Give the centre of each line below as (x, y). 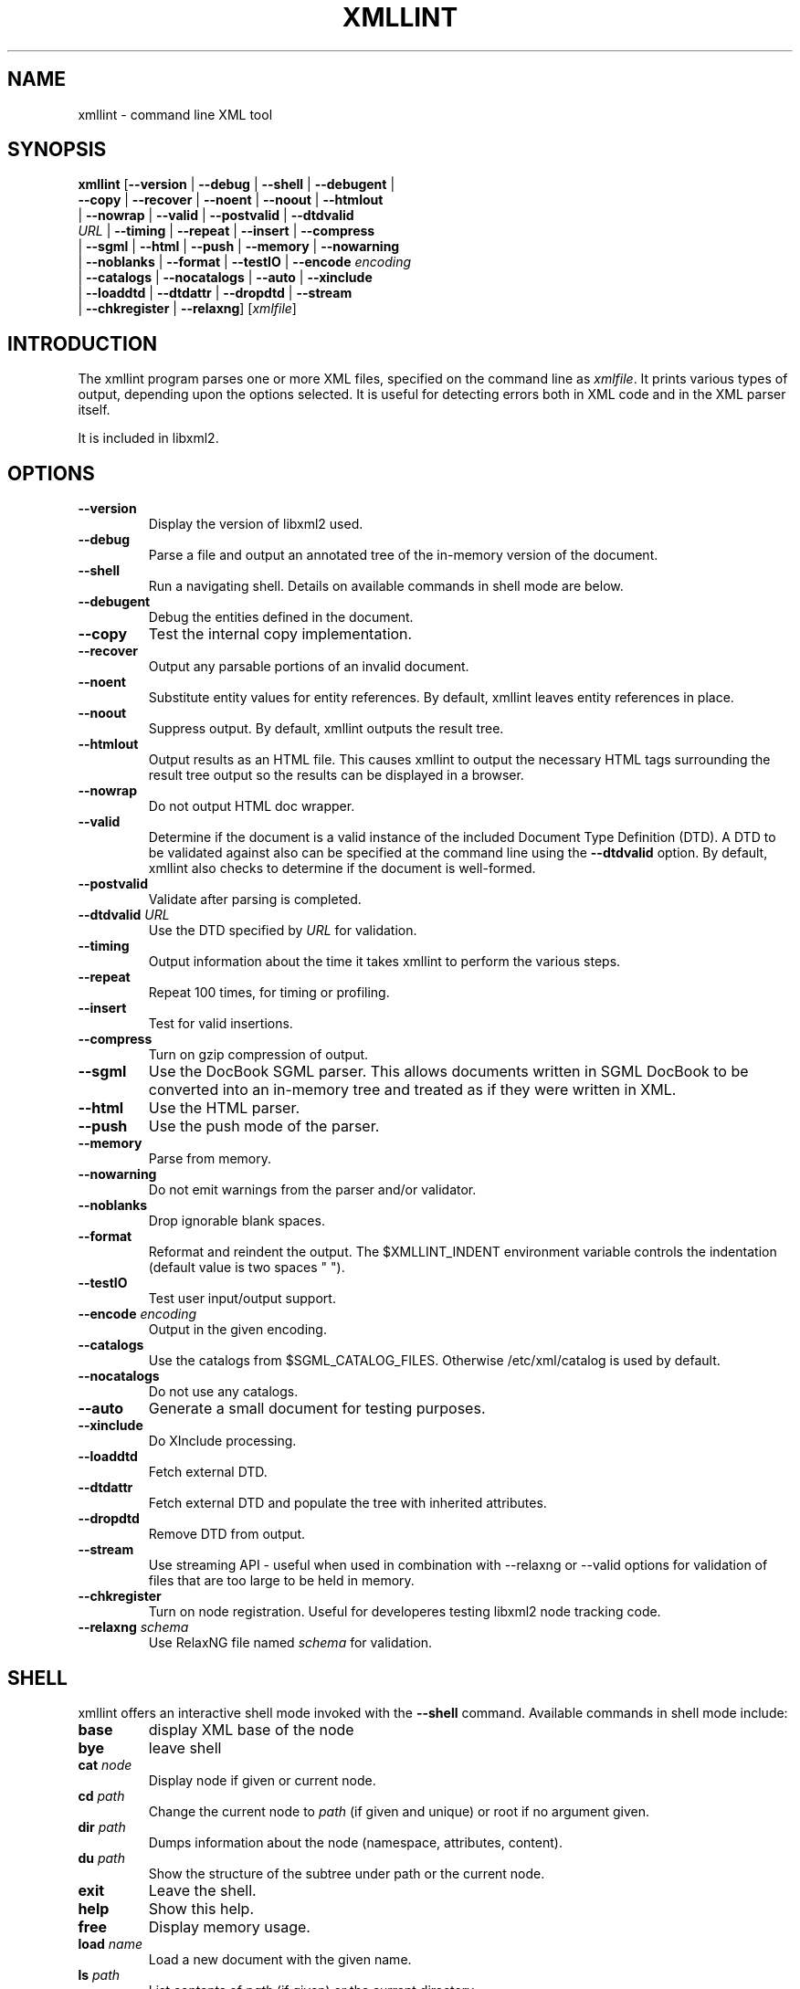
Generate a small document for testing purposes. (317, 1409)
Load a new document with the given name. (280, 1959)
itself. (94, 410)
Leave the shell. (202, 1890)
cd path (101, 1795)
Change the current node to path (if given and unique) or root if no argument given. (399, 1811)
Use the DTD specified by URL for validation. (283, 931)
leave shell (185, 1747)
